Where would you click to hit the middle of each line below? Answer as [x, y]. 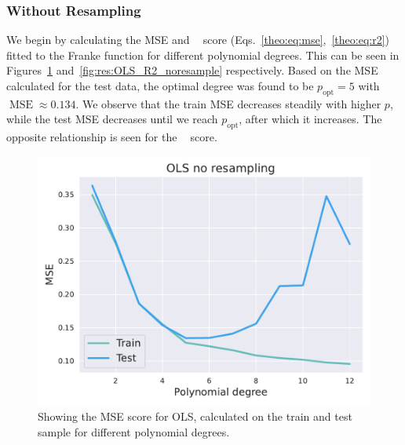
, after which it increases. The [310, 119]
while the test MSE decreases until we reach [112, 119]
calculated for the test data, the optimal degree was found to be [160, 86]
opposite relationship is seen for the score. [112, 137]
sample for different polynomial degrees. [134, 431]
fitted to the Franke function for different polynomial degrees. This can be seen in [203, 55]
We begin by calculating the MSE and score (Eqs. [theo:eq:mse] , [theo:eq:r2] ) [198, 40]
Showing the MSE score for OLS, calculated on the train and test [195, 416]
